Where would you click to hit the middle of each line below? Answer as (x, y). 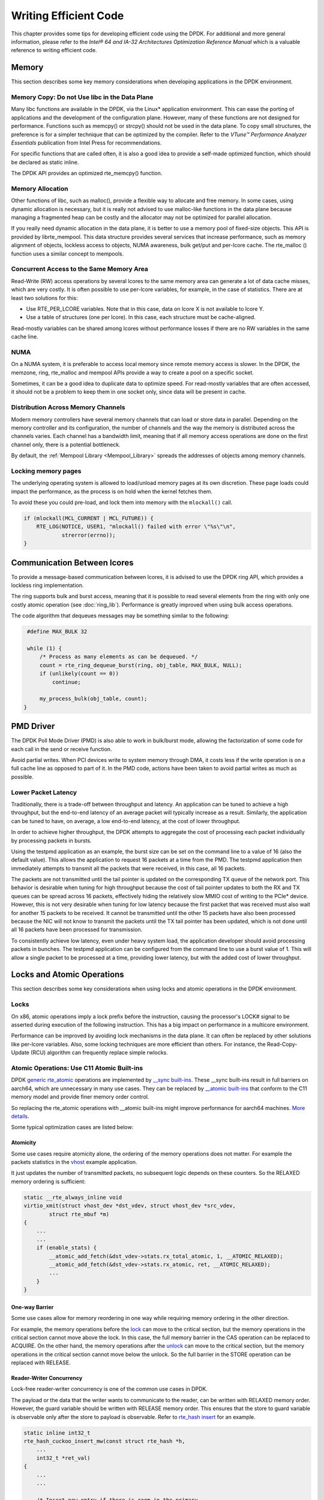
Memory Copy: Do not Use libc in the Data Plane (82, 97)
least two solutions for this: (44, 298)
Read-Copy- (282, 1044)
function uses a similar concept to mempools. (67, 253)
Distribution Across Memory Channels (68, 407)
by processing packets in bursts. (52, 841)
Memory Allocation (40, 188)
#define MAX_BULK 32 (57, 632)
